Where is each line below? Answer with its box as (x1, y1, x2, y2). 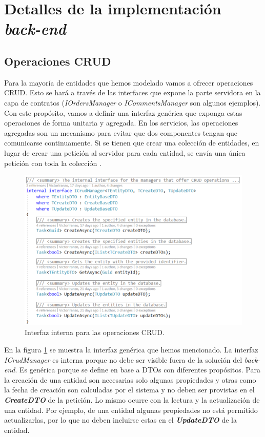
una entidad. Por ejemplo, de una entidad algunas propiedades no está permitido (4, 404, 258, 415)
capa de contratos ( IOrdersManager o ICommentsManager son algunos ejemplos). (4, 97, 261, 108)
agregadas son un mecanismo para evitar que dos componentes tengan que (4, 127, 238, 138)
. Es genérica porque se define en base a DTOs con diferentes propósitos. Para (15, 364, 260, 375)
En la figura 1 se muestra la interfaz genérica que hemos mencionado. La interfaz (4, 344, 258, 355)
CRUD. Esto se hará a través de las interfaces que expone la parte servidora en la (4, 87, 261, 98)
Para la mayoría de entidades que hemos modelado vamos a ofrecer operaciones (4, 77, 253, 88)
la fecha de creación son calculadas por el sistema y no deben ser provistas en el (4, 384, 255, 395)
